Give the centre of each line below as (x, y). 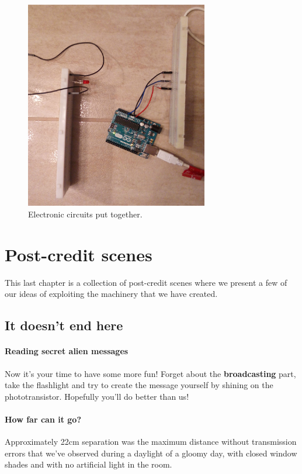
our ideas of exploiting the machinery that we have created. (111, 294)
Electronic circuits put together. (85, 214)
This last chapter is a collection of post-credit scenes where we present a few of (146, 282)
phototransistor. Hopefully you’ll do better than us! (97, 396)
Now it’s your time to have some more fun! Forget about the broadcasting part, (150, 373)
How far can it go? (43, 419)
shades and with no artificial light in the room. (88, 464)
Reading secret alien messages (67, 351)
